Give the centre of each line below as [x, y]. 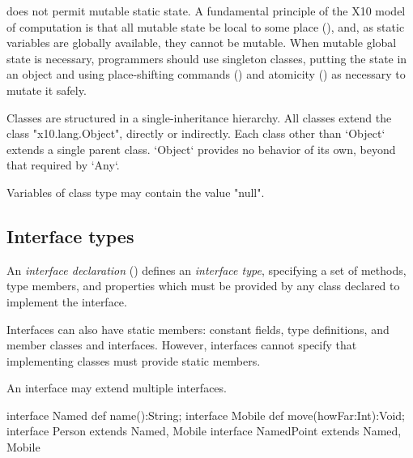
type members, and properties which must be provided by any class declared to [203, 286]
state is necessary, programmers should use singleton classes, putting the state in [207, 58]
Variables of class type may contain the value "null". [136, 192]
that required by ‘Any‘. [63, 165]
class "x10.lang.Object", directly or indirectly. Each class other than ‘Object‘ [196, 133]
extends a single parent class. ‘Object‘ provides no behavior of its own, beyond [201, 149]
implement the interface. [67, 301]
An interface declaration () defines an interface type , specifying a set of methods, [206, 270]
